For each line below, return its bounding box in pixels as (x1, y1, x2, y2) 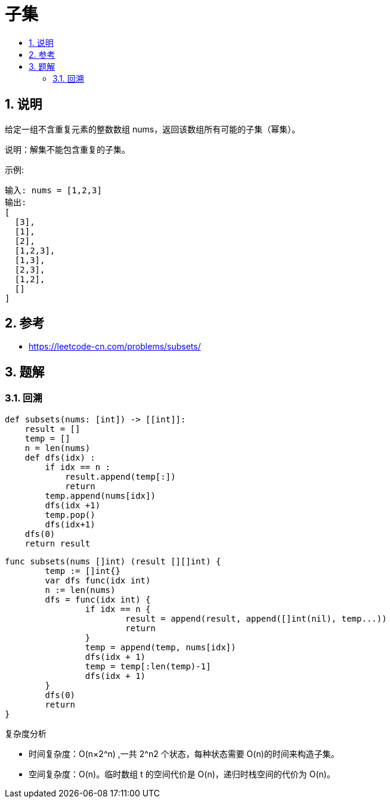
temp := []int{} (45, 566, 120, 576)
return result (24, 538, 91, 548)
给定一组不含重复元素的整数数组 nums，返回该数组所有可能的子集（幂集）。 (5, 123, 301, 134)
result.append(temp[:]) (65, 471, 176, 481)
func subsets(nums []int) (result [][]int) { (5, 556, 221, 566)
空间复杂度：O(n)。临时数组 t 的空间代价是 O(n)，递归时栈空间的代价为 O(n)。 (29, 768, 335, 779)
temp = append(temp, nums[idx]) (85, 642, 236, 652)
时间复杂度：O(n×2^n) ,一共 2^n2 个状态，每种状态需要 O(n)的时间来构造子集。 (29, 748, 339, 759)
